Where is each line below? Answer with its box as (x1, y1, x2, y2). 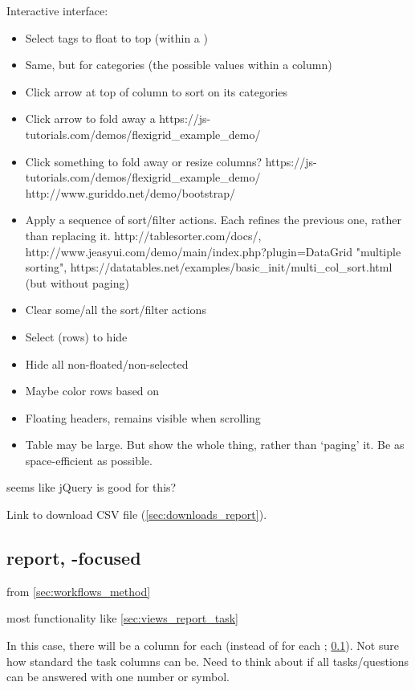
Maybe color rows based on (25, 382, 160, 399)
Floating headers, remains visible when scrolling (25, 409, 261, 426)
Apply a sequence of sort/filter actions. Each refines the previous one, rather (25, 211, 402, 228)
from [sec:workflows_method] (6, 582, 151, 599)
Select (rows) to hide (25, 328, 128, 345)
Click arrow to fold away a (25, 110, 156, 127)
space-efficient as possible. (25, 451, 153, 468)
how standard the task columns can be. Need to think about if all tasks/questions (6, 652, 409, 669)
